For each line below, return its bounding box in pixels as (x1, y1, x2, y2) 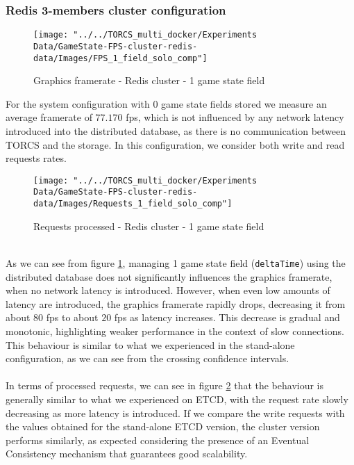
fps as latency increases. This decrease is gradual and (114, 310, 340, 325)
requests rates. (6, 151, 67, 165)
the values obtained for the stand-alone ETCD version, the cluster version (6, 419, 320, 434)
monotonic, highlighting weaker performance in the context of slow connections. (6, 323, 344, 338)
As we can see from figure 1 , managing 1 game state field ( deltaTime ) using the (6, 255, 346, 270)
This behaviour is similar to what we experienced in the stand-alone (6, 337, 295, 352)
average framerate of (6, 110, 92, 124)
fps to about (46, 310, 99, 325)
